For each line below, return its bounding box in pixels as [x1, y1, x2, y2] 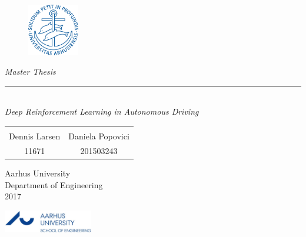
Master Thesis [5, 65, 56, 78]
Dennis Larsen [9, 130, 61, 142]
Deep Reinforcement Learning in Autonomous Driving [5, 105, 199, 118]
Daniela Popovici [68, 130, 129, 142]
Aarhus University [5, 166, 71, 179]
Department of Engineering [5, 178, 103, 191]
